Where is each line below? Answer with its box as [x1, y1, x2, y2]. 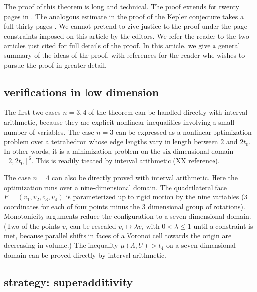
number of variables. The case [4, 126, 94, 137]
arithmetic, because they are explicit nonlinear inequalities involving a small [4, 116, 235, 127]
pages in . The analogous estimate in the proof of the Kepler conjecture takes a [4, 11, 244, 21]
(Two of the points [4, 220, 60, 231]
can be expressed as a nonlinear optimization [115, 126, 252, 137]
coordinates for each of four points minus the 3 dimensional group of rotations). [4, 201, 245, 211]
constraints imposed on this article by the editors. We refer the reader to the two [4, 30, 249, 41]
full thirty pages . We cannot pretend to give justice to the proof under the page [4, 21, 247, 31]
